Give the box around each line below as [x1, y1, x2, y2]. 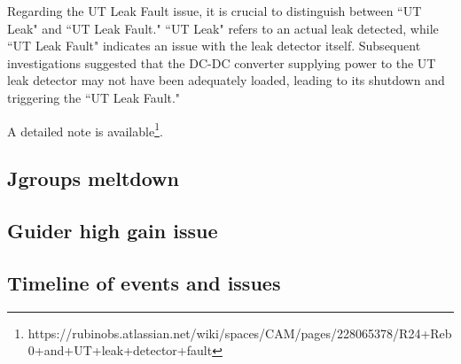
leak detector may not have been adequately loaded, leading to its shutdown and [7, 71, 445, 89]
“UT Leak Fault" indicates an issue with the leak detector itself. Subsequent [7, 36, 421, 55]
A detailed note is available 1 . [7, 119, 163, 140]
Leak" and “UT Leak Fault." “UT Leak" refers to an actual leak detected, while [7, 19, 439, 37]
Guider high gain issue [7, 216, 218, 244]
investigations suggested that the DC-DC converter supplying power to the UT [7, 53, 436, 72]
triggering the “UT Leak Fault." [7, 88, 181, 106]
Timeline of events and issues [7, 268, 281, 296]
